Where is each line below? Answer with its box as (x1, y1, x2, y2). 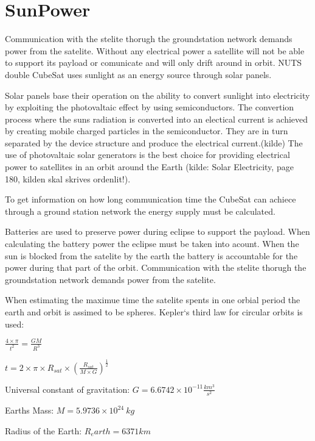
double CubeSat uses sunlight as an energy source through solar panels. (5, 68, 272, 81)
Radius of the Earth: (5, 424, 82, 437)
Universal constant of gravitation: (5, 382, 130, 395)
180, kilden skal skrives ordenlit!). (5, 172, 131, 185)
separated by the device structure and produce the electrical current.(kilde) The (5, 136, 303, 149)
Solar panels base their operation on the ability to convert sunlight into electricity (5, 88, 310, 101)
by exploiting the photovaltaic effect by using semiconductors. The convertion (5, 101, 294, 113)
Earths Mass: (5, 404, 54, 417)
